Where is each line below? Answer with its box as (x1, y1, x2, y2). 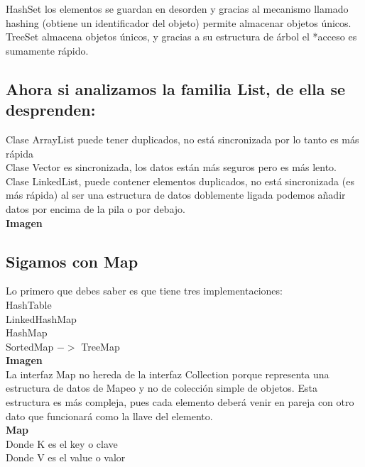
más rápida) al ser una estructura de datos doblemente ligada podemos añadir (6, 187, 346, 202)
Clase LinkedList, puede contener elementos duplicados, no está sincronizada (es (6, 173, 354, 188)
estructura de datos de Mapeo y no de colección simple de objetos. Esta (6, 380, 317, 395)
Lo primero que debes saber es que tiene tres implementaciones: (6, 283, 283, 298)
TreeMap (81, 339, 120, 353)
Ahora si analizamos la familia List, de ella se (6, 77, 346, 99)
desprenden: (6, 99, 96, 121)
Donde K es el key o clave (6, 436, 118, 451)
